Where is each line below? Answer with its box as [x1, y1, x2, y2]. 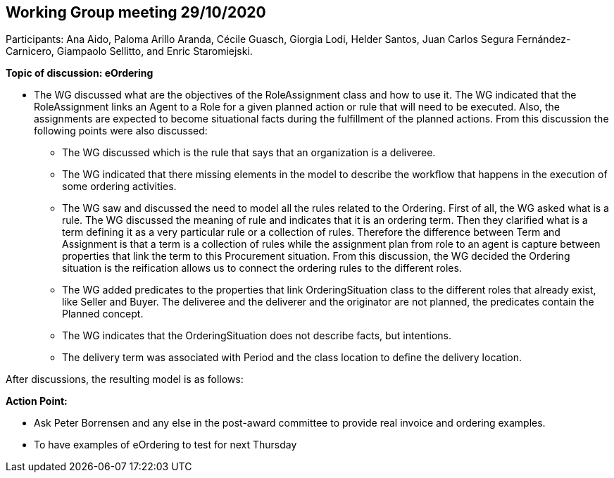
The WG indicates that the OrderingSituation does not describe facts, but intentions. [62, 329, 451, 342]
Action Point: [6, 395, 68, 408]
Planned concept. [62, 308, 144, 320]
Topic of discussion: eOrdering [6, 67, 153, 80]
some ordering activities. [62, 180, 177, 193]
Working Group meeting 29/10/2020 [6, 4, 266, 21]
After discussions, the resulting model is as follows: [6, 373, 244, 386]
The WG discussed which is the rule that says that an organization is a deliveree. [62, 146, 436, 159]
